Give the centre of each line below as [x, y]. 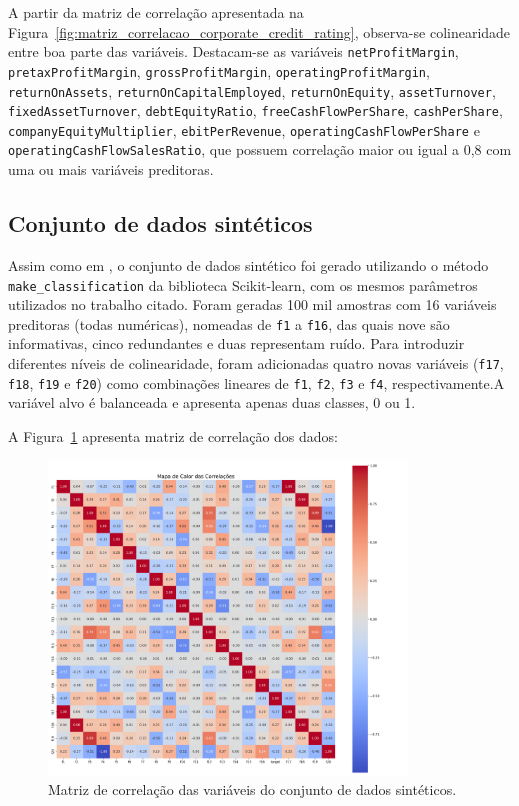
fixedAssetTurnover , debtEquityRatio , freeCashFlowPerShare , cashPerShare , [255, 110]
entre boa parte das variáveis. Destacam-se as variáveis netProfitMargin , [233, 51]
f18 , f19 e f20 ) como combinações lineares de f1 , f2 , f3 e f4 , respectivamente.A [256, 382]
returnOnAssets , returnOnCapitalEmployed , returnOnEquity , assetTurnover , [252, 90]
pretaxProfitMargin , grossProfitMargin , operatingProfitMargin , [219, 70]
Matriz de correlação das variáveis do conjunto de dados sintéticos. [252, 789]
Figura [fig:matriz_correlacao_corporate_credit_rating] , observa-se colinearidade [259, 31]
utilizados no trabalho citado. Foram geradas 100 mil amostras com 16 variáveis [252, 304]
